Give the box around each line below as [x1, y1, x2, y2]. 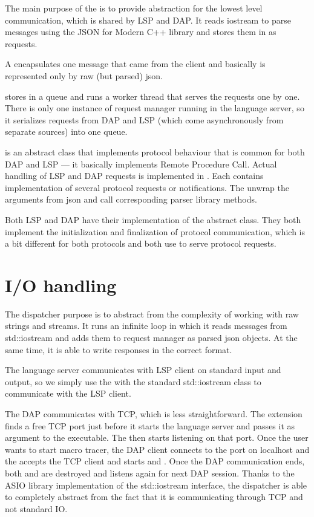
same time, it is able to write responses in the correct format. [5, 343, 232, 356]
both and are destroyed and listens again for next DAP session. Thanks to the [5, 466, 295, 479]
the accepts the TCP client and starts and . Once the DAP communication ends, [5, 455, 305, 467]
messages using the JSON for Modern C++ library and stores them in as [5, 25, 276, 38]
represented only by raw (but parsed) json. [5, 69, 163, 82]
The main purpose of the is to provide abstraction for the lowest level [5, 2, 263, 14]
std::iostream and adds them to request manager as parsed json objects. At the [5, 331, 298, 343]
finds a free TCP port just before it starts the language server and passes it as [5, 419, 295, 432]
